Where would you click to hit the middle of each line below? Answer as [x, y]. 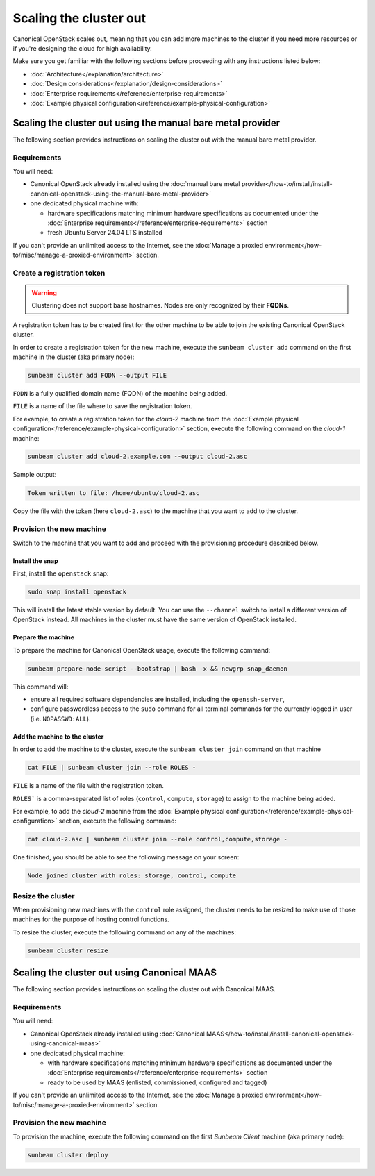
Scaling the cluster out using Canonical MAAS [115, 973]
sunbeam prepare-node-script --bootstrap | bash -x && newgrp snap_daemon [158, 669]
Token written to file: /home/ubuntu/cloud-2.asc [114, 493]
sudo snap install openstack [77, 591]
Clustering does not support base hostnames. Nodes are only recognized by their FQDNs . [160, 305]
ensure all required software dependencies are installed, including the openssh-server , [157, 699]
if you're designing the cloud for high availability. [82, 48]
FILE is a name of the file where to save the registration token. [102, 406]
